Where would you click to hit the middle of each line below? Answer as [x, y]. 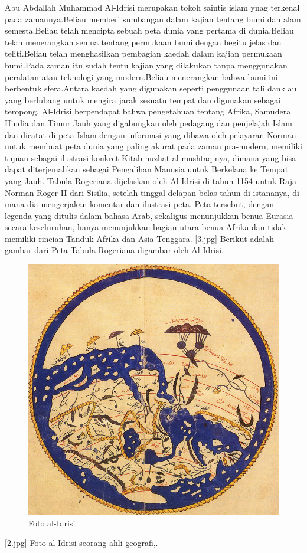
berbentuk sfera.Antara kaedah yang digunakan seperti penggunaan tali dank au [151, 88]
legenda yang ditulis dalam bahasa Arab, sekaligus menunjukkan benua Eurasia [149, 215]
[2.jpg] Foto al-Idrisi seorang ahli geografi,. [81, 543]
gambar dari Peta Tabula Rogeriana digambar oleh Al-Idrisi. [114, 250]
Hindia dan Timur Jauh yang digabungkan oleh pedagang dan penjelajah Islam [148, 122]
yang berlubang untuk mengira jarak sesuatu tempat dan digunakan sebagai [143, 99]
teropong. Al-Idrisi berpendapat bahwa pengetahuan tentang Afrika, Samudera [148, 111]
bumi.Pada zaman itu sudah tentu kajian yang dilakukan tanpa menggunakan [146, 65]
